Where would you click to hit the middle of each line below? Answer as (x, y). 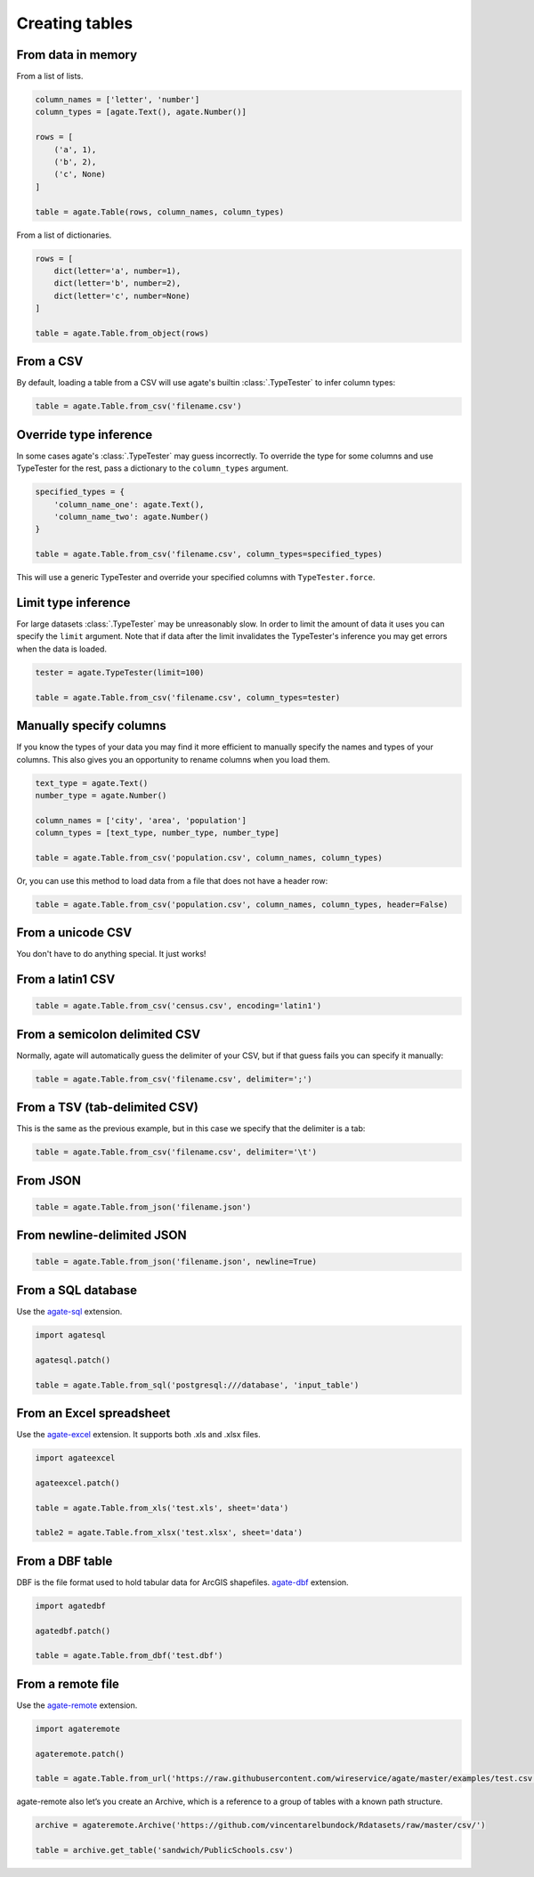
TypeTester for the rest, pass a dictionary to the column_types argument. (153, 468)
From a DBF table (65, 1561)
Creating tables (75, 23)
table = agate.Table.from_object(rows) (122, 333)
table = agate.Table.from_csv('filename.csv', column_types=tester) (188, 697)
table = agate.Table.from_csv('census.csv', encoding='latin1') (178, 1006)
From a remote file (68, 1683)
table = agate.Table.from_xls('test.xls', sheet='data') (162, 1508)
